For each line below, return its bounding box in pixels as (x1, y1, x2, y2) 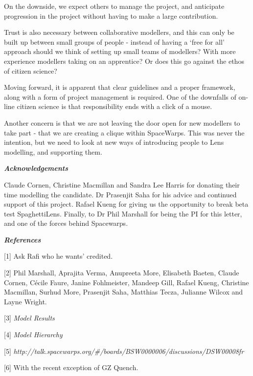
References (4, 234, 41, 244)
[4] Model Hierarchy (4, 329, 63, 340)
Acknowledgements (4, 163, 69, 173)
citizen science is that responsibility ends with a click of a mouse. (17, 101, 212, 111)
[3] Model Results (4, 313, 55, 323)
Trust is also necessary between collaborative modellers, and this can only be (4, 27, 234, 37)
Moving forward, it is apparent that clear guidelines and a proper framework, (4, 82, 235, 92)
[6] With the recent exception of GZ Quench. (4, 362, 138, 373)
